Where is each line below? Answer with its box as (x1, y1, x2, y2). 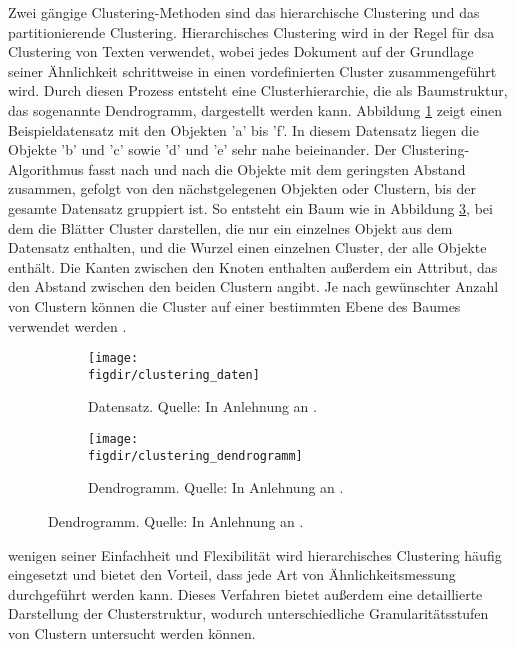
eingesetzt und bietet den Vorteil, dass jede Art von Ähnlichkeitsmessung (8, 564, 456, 585)
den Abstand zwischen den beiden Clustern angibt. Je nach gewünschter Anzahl (8, 276, 499, 297)
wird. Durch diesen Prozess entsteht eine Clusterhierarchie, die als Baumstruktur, (8, 80, 508, 101)
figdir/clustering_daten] (88, 367, 260, 382)
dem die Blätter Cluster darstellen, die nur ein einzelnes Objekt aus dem (8, 217, 453, 238)
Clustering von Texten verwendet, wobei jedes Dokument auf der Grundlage (8, 41, 474, 62)
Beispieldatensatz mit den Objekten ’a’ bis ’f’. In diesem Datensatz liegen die (8, 119, 479, 140)
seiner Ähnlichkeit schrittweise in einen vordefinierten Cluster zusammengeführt (8, 60, 497, 81)
